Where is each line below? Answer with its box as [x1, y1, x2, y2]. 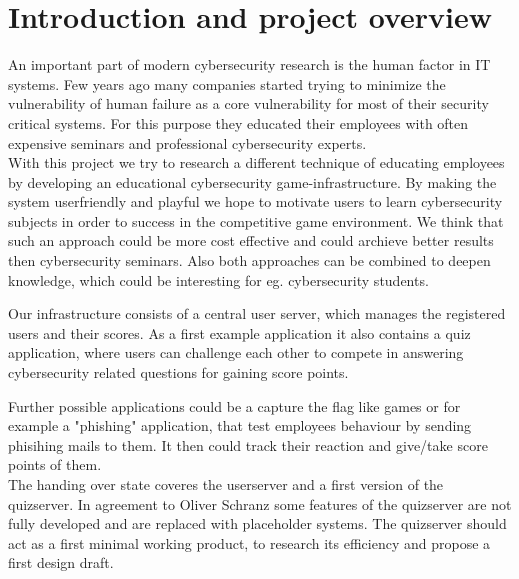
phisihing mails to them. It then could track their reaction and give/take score [8, 434, 488, 455]
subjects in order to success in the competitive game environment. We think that [8, 210, 504, 231]
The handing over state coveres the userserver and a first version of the [8, 474, 444, 494]
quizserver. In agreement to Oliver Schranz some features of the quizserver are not [8, 493, 512, 514]
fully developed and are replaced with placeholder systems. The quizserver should [8, 513, 507, 534]
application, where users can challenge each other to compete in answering [8, 342, 464, 363]
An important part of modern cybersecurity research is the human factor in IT [8, 54, 491, 75]
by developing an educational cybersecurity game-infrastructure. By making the [8, 171, 497, 192]
